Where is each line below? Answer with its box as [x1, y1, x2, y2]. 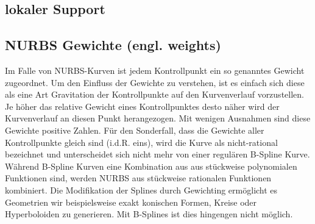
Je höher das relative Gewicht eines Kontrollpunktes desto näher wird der [5, 99, 280, 112]
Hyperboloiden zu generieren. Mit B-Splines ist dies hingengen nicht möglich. [5, 208, 293, 220]
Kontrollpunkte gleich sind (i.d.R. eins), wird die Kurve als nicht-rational [5, 135, 278, 148]
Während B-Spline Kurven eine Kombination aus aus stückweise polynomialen [5, 159, 297, 172]
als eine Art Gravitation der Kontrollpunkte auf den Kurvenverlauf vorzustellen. [5, 88, 304, 101]
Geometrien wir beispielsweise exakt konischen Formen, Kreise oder [5, 195, 257, 208]
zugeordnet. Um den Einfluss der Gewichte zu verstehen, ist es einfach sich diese [5, 76, 305, 89]
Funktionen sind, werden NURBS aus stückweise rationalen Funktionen [5, 172, 272, 184]
